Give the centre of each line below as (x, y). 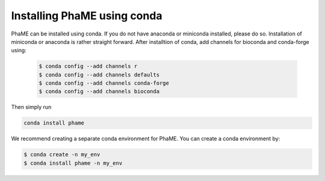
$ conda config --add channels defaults (99, 75)
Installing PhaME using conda (87, 16)
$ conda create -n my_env (62, 155)
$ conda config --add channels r (88, 66)
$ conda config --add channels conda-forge (104, 83)
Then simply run (31, 107)
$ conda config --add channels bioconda (99, 91)
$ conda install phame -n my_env (73, 163)
